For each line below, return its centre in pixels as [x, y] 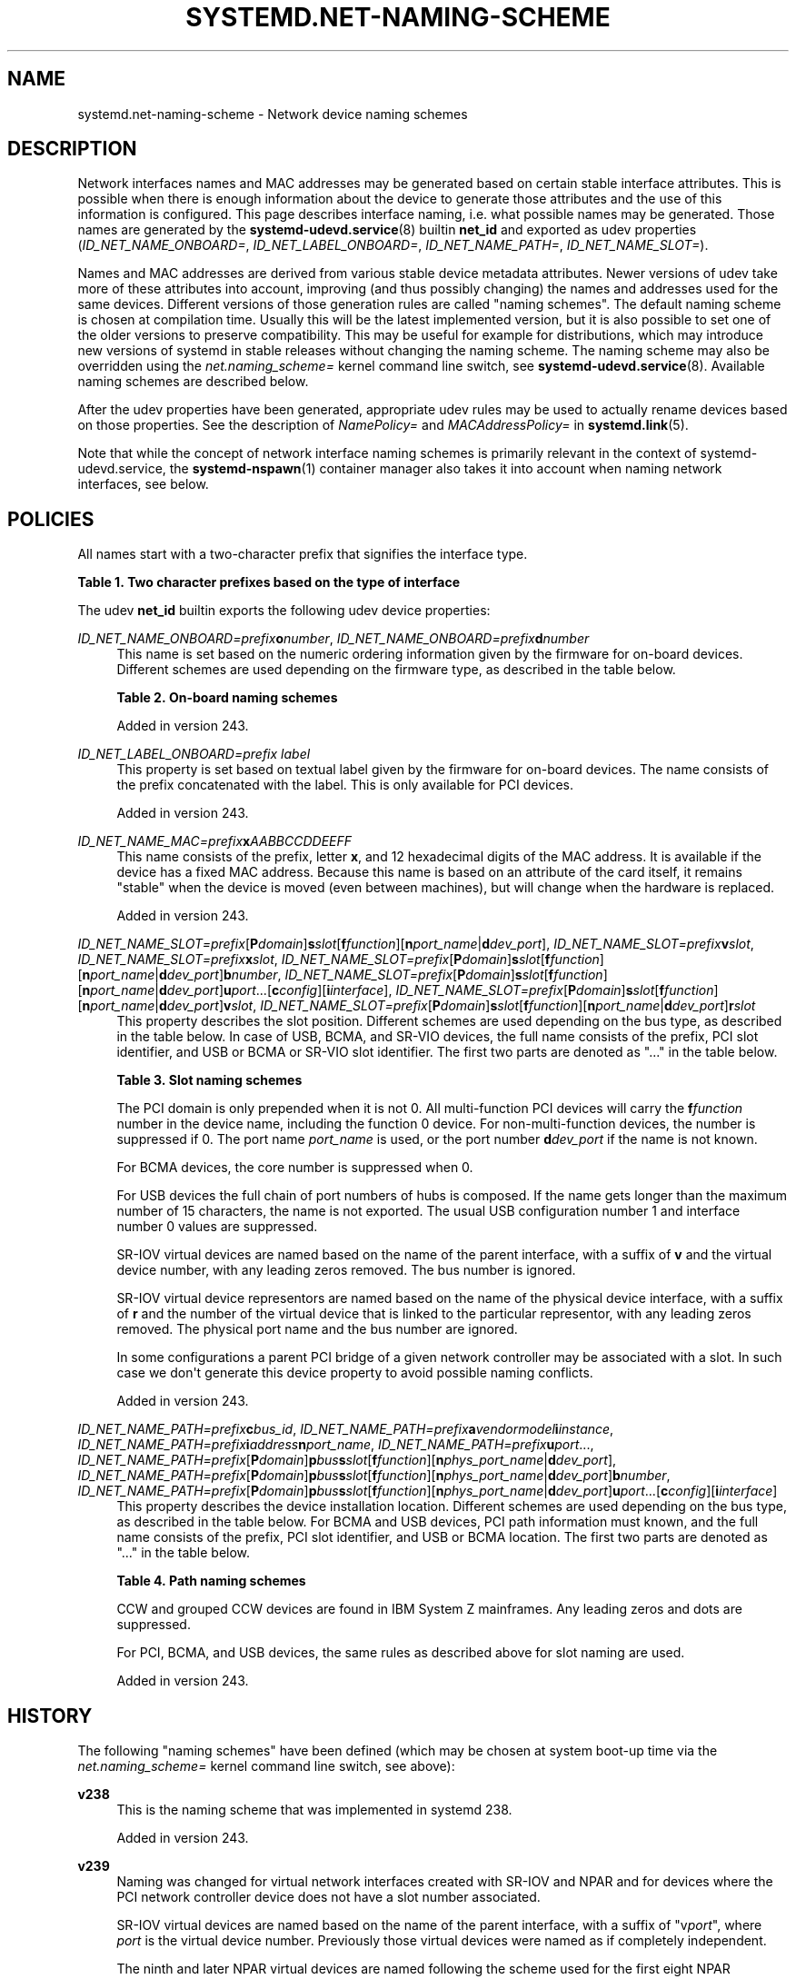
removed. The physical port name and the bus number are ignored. [317, 1329]
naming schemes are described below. [193, 382]
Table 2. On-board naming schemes [227, 698]
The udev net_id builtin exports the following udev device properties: [284, 611]
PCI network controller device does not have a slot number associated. [328, 1897]
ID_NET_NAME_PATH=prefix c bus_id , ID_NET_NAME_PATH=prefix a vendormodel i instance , [346, 1429]
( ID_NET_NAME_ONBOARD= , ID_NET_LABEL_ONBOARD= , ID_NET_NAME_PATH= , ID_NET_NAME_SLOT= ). [393, 245]
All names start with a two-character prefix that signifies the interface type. [303, 554]
